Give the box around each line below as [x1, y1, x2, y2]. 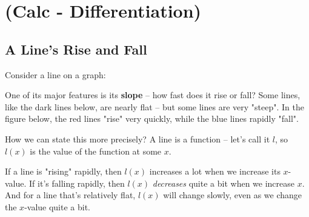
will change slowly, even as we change [163, 189, 302, 201]
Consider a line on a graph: [5, 68, 106, 81]
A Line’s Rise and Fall [5, 39, 147, 58]
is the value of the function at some [30, 144, 162, 157]
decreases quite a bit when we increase [152, 176, 295, 189]
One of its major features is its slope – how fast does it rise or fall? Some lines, [5, 88, 301, 101]
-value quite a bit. [24, 200, 91, 213]
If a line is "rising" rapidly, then [5, 165, 122, 178]
